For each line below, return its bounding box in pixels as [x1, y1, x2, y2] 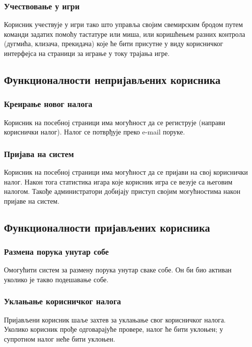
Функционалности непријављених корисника [4, 72, 221, 87]
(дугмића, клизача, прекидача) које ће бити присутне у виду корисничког [4, 38, 223, 49]
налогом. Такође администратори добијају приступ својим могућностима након [4, 186, 241, 196]
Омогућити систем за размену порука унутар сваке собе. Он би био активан [4, 265, 232, 275]
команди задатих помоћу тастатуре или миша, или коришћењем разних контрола [4, 28, 245, 39]
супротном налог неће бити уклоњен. [4, 333, 115, 344]
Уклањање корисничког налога [4, 295, 121, 307]
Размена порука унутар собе [4, 245, 109, 258]
